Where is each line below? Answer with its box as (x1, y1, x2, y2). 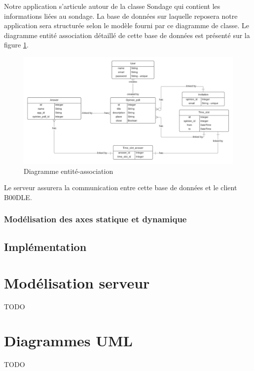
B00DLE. (4, 192, 32, 202)
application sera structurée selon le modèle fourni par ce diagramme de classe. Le (4, 20, 249, 31)
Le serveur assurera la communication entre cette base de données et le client (4, 182, 237, 193)
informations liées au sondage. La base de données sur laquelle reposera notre (4, 10, 238, 21)
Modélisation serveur (4, 273, 150, 293)
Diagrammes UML (4, 330, 133, 350)
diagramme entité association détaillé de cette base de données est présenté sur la (4, 30, 250, 40)
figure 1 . (4, 40, 29, 50)
